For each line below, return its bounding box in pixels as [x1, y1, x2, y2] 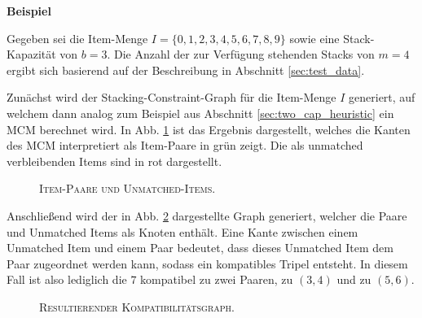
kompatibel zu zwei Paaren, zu [140, 271, 293, 288]
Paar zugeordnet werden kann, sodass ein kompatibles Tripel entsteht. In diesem [7, 255, 408, 272]
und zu [336, 271, 371, 288]
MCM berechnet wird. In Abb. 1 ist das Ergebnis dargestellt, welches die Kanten [7, 120, 411, 137]
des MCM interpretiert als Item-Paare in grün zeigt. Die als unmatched [7, 137, 363, 154]
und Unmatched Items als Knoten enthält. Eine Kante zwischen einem [7, 223, 358, 240]
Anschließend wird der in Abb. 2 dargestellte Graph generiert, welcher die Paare [7, 207, 407, 224]
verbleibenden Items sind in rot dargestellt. [7, 152, 222, 169]
